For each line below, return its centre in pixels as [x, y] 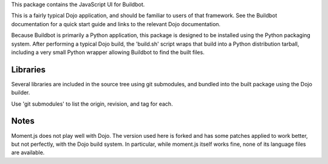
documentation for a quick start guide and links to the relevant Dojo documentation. [116, 24]
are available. [28, 152]
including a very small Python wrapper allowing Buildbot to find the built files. [108, 52]
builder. [21, 93]
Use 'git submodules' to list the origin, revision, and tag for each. [92, 104]
